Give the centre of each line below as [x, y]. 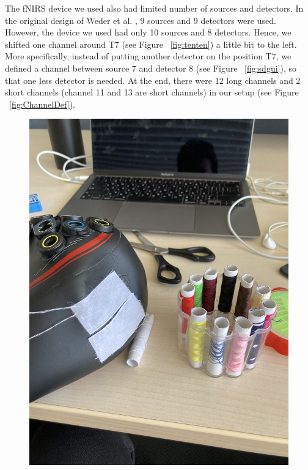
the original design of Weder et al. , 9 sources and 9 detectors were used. [141, 20]
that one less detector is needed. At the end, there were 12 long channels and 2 [153, 80]
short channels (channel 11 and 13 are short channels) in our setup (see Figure [152, 92]
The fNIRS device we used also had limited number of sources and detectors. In [154, 8]
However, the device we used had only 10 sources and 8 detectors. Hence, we [148, 32]
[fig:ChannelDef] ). [42, 104]
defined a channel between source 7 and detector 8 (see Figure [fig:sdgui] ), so [151, 68]
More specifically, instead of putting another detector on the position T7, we [148, 56]
